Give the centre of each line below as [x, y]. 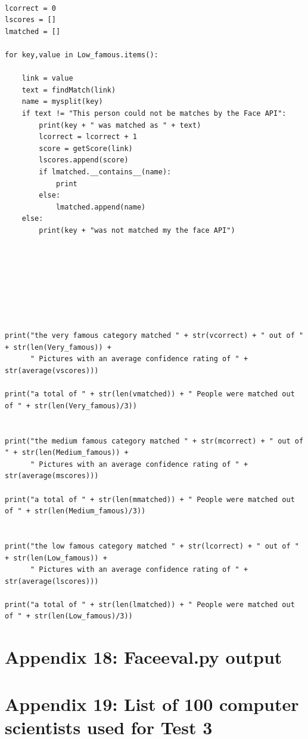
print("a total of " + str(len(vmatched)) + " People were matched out [150, 394]
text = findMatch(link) [69, 90]
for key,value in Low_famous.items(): [82, 55]
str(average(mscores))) [52, 476]
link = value [47, 78]
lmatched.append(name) [101, 207]
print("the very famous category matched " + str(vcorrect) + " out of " [154, 336]
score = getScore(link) [86, 148]
